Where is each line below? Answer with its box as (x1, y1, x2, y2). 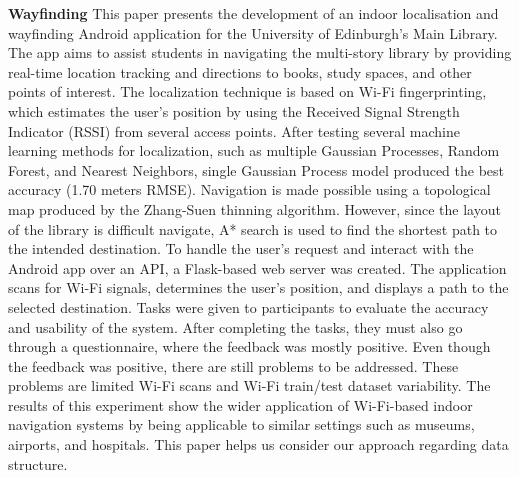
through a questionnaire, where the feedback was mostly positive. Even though (8, 336, 491, 357)
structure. (8, 453, 68, 474)
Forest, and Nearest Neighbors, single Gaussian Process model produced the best (8, 159, 505, 180)
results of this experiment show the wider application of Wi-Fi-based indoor (8, 394, 473, 415)
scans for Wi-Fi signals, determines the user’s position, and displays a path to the (8, 277, 509, 298)
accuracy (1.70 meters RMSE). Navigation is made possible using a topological (8, 179, 491, 200)
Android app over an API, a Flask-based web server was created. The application (8, 257, 507, 278)
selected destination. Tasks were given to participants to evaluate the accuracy (8, 296, 489, 317)
